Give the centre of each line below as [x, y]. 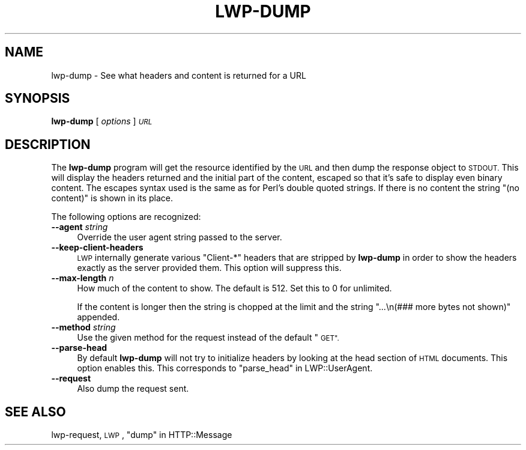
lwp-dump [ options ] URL [102, 121]
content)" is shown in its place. [112, 198]
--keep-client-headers [97, 248]
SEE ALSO [35, 412]
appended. [98, 317]
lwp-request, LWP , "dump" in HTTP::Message [142, 435]
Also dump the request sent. [133, 389]
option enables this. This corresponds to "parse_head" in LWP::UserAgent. [225, 368]
